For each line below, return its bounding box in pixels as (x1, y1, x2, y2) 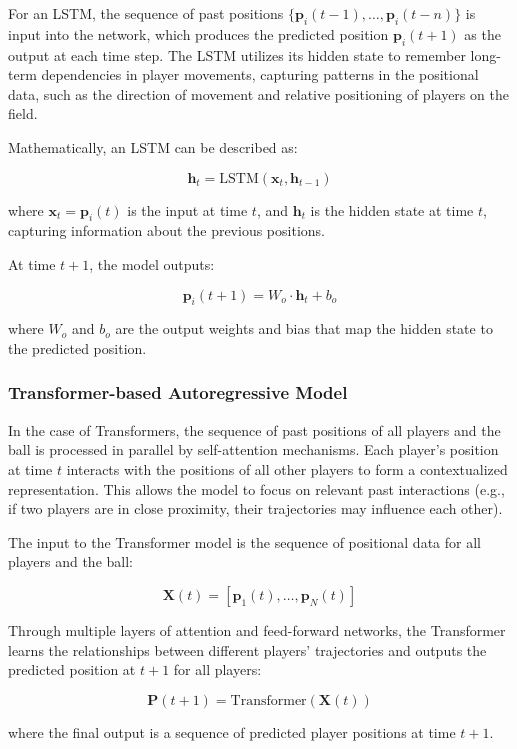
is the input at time (127, 199, 248, 220)
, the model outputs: (89, 253, 215, 274)
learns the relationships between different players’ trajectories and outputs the (8, 639, 487, 660)
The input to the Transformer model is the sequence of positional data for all (8, 531, 481, 552)
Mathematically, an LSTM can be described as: (8, 136, 298, 157)
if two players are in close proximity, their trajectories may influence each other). (8, 498, 503, 519)
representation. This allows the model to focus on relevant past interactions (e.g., (8, 478, 505, 499)
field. (8, 103, 38, 124)
